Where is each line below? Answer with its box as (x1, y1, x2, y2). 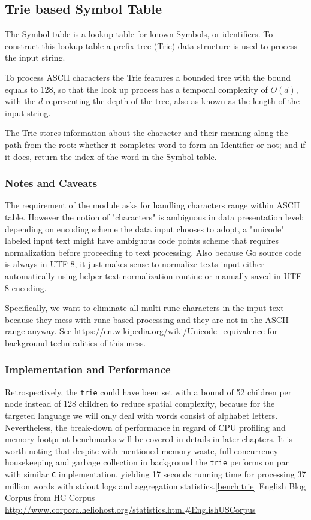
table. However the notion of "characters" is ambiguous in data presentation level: (5, 210, 304, 223)
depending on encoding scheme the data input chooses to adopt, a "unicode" (5, 222, 285, 235)
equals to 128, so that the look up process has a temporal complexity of (5, 83, 268, 95)
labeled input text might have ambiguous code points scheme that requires (5, 234, 279, 247)
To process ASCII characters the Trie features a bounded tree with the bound (5, 71, 291, 83)
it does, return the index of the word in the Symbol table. (5, 150, 217, 162)
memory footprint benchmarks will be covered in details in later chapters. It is (5, 433, 293, 445)
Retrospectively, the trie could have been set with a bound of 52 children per (5, 385, 292, 398)
